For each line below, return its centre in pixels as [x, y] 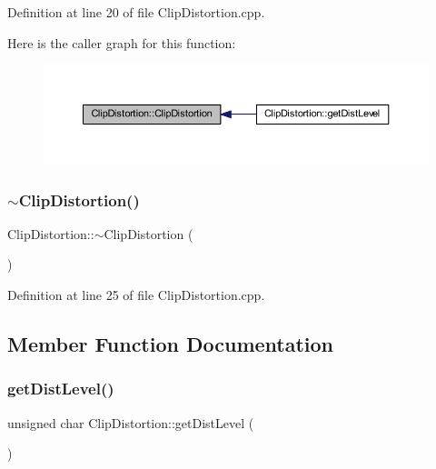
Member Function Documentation [171, 343]
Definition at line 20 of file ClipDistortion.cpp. [136, 12]
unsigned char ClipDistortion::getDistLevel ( [131, 422]
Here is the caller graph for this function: [122, 42]
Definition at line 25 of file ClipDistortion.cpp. [136, 294]
